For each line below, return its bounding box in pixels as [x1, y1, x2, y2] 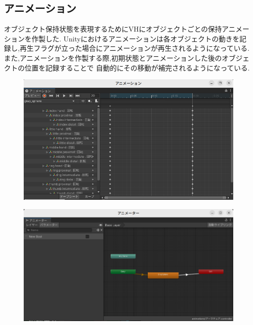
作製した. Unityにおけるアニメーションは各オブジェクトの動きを [31, 33, 240, 43]
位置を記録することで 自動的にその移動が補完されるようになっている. [24, 62, 250, 72]
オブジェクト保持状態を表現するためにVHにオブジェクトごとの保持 [4, 24, 222, 34]
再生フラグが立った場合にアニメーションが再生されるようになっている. [19, 43, 250, 53]
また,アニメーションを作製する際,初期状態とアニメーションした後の [4, 52, 222, 63]
